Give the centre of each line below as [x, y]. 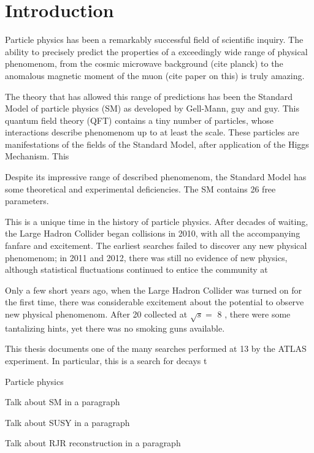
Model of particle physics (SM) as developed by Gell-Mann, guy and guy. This [152, 108]
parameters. [27, 201]
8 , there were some [254, 314]
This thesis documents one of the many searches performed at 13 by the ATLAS [156, 348]
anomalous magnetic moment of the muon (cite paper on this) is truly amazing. [155, 75]
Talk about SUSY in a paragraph [67, 422]
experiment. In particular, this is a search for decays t [106, 360]
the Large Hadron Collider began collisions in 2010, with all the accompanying [153, 233]
